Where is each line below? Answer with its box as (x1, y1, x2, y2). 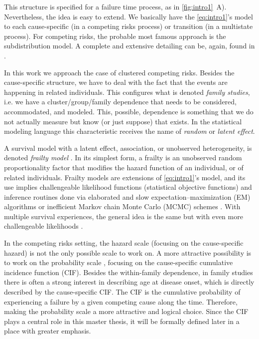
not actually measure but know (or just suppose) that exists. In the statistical (4, 116, 242, 126)
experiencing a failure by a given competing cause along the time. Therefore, (4, 296, 238, 307)
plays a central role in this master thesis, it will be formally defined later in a (4, 316, 240, 326)
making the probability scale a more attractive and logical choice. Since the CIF (4, 306, 249, 317)
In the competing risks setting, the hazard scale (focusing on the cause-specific (4, 238, 244, 248)
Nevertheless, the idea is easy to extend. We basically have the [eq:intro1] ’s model (4, 11, 253, 21)
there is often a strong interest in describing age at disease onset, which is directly (4, 277, 255, 287)
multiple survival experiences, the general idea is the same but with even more (4, 211, 243, 221)
